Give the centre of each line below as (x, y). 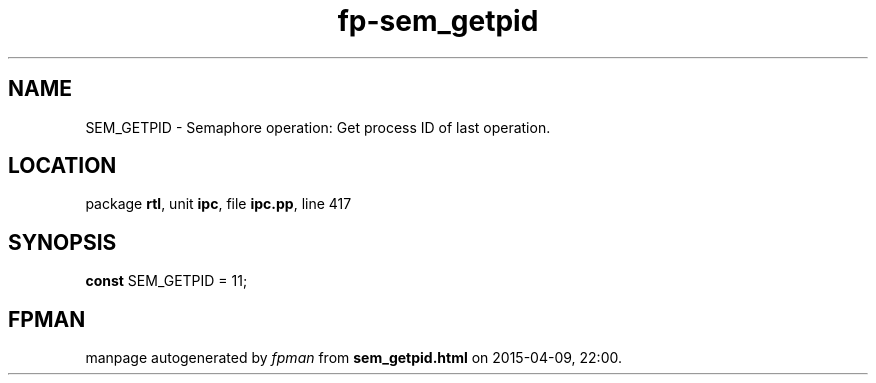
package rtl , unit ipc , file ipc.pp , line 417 (218, 204)
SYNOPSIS (62, 242)
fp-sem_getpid (438, 21)
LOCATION (62, 166)
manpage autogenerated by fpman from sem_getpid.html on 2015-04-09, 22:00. (353, 358)
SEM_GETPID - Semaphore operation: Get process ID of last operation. (318, 127)
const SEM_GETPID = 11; (166, 281)
